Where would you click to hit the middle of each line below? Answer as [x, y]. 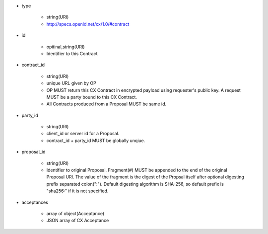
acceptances [35, 202]
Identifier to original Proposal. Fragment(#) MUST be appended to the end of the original [137, 170]
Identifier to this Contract [72, 53]
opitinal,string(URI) [66, 47]
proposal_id [33, 152]
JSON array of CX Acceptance [78, 221]
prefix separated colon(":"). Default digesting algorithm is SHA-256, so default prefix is [135, 184]
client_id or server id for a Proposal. [83, 134]
